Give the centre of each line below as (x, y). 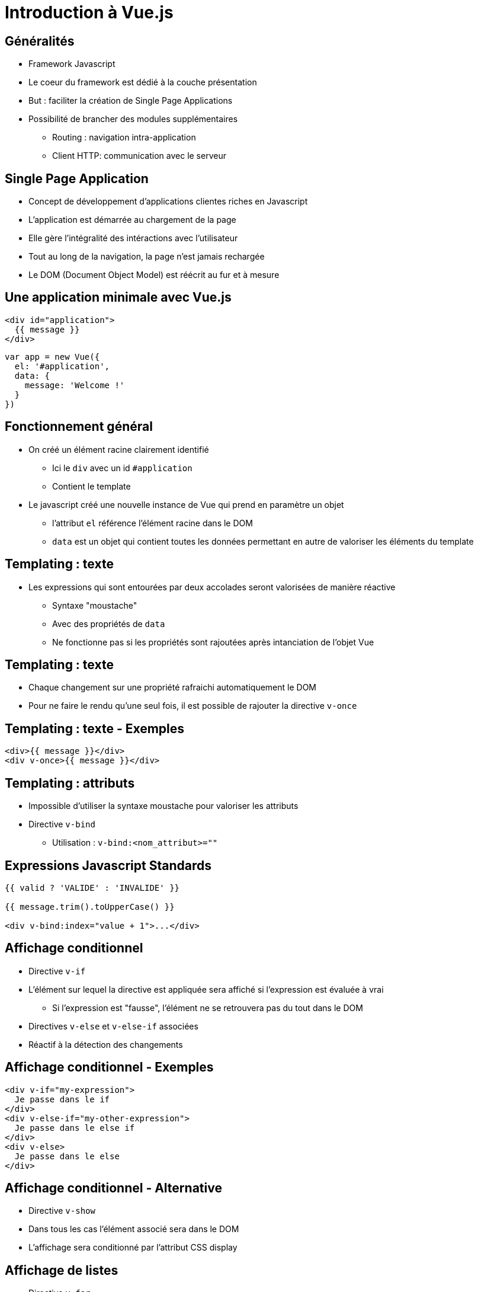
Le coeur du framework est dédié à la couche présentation (143, 82)
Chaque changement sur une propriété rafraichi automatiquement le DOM (172, 687)
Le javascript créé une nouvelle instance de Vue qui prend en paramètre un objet (186, 504)
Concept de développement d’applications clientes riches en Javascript (168, 202)
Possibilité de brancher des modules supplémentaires (133, 119)
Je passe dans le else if (75, 1128)
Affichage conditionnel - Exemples (109, 1067)
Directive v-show (62, 1211)
